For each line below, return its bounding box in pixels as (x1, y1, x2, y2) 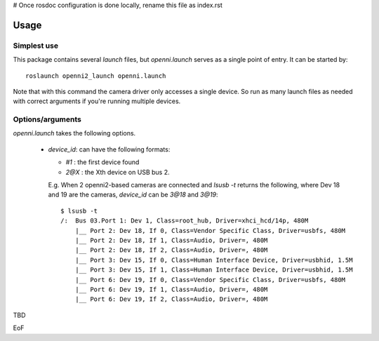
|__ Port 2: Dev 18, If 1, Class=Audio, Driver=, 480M (74, 236, 268, 244)
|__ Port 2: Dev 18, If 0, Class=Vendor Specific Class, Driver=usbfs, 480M (74, 227, 346, 234)
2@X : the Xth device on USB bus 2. (65, 168, 170, 176)
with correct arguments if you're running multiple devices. (13, 97, 181, 105)
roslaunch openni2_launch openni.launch (25, 72, 166, 80)
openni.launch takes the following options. (13, 129, 136, 138)
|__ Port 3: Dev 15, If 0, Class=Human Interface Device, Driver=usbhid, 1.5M (74, 256, 353, 264)
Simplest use (13, 41, 59, 51)
